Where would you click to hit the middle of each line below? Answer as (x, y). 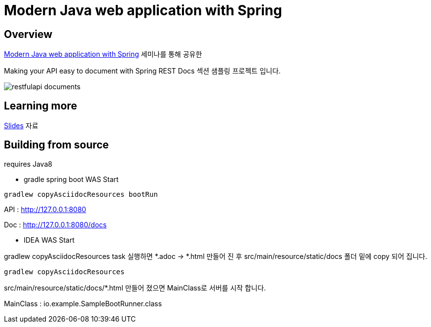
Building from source (56, 145)
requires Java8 (28, 164)
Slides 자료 (21, 126)
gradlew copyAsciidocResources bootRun (81, 194)
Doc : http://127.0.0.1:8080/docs (55, 224)
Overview (28, 34)
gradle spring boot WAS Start (71, 179)
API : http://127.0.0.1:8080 (45, 209)
